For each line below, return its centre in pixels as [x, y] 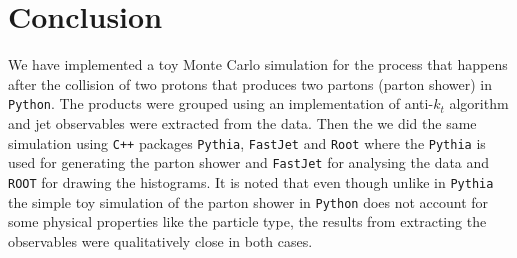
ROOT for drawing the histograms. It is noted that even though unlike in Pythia [251, 181]
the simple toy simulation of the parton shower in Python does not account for [248, 201]
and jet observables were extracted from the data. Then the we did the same [242, 122]
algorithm [479, 103]
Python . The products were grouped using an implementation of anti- [221, 103]
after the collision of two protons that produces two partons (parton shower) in [250, 83]
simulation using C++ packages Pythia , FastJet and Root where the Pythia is [247, 142]
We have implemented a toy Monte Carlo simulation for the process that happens [258, 64]
